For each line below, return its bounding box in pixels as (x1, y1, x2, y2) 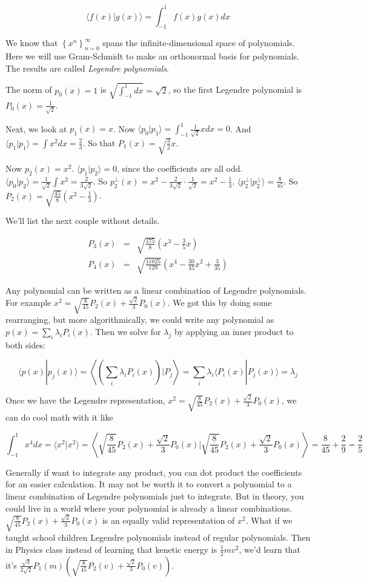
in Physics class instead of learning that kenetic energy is (5, 543, 217, 555)
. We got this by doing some (167, 296, 272, 309)
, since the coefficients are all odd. (116, 161, 243, 174)
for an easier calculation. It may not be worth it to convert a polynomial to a (5, 478, 292, 490)
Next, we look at (5, 122, 67, 135)
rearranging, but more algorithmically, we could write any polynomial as (5, 313, 274, 326)
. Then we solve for (90, 325, 161, 337)
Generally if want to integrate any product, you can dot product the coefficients (5, 465, 302, 478)
